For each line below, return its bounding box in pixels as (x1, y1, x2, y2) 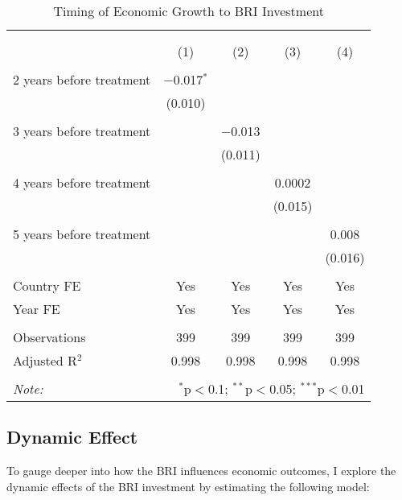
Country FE (13, 276, 81, 295)
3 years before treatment (13, 122, 151, 140)
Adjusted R (13, 351, 77, 370)
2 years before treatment (13, 70, 151, 89)
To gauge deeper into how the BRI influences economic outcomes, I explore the (6, 462, 396, 479)
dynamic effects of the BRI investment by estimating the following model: (6, 477, 370, 494)
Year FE (13, 300, 60, 318)
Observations (13, 328, 86, 346)
